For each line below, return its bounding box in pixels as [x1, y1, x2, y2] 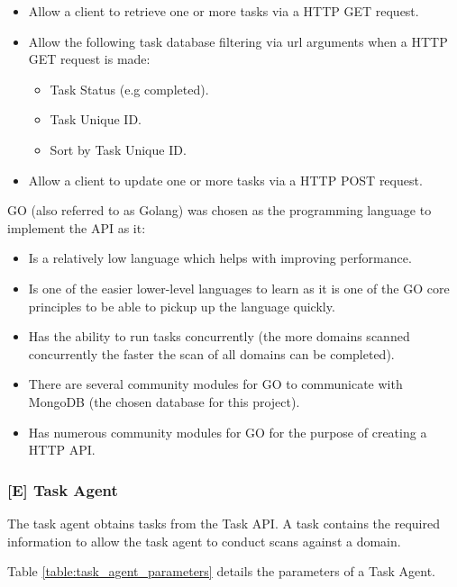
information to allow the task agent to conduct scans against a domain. [7, 531, 401, 550]
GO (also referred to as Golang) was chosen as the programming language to [7, 201, 432, 220]
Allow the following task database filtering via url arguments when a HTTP [28, 32, 448, 50]
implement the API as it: [7, 218, 146, 237]
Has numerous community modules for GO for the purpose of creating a [28, 422, 427, 441]
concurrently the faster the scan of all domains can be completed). [28, 344, 395, 363]
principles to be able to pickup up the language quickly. [28, 296, 335, 315]
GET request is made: [28, 50, 151, 68]
